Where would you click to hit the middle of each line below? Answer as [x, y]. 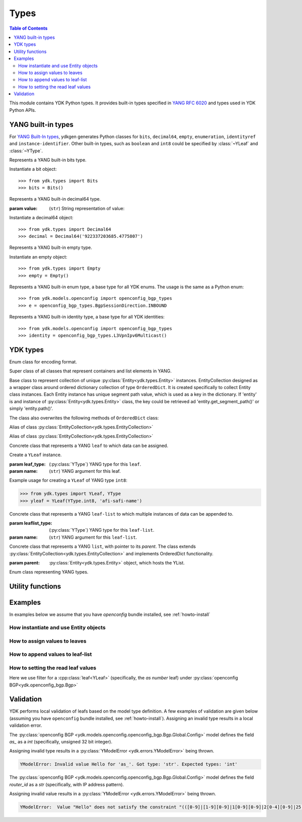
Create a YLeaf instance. [35, 455]
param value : [23, 208]
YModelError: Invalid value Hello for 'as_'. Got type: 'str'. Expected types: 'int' [129, 764]
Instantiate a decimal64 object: [41, 218]
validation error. [26, 725]
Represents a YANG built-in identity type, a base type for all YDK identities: [87, 317]
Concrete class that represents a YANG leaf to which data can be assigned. [89, 446]
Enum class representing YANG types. [49, 572]
